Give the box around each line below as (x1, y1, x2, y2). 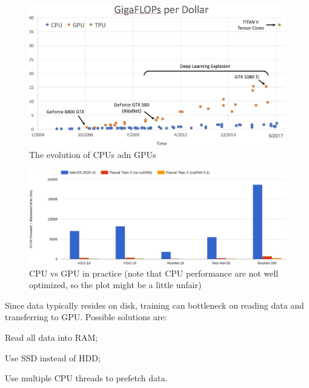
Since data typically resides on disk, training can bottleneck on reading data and (5, 298, 304, 311)
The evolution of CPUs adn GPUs (29, 148, 156, 160)
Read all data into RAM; (5, 331, 98, 344)
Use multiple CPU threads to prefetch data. (5, 372, 168, 384)
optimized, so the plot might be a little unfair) (29, 278, 202, 291)
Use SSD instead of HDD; (5, 351, 101, 364)
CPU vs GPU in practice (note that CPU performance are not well (29, 266, 279, 279)
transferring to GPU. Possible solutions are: (5, 311, 167, 323)
